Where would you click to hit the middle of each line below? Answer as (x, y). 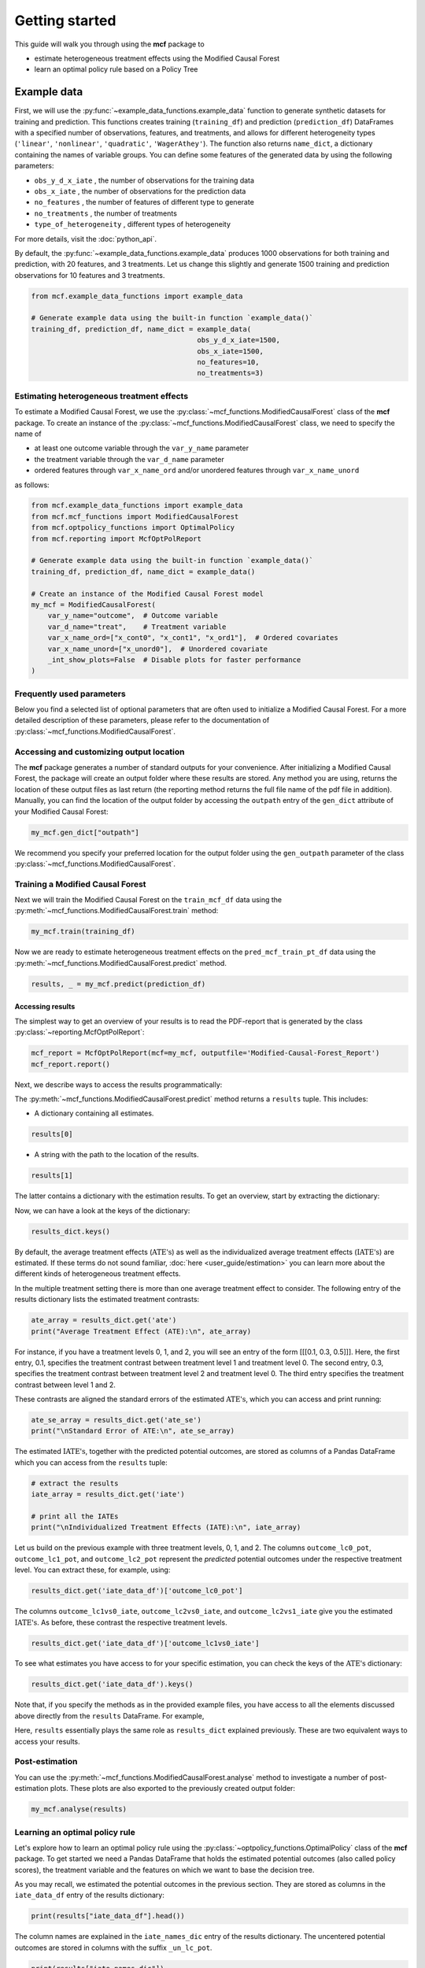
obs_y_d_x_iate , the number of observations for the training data (144, 180)
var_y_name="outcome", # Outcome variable (133, 616)
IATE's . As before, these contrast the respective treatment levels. (121, 1622)
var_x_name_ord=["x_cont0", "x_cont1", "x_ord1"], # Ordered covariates (193, 638)
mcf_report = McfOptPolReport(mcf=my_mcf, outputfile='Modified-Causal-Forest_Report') (205, 1053)
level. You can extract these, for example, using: (92, 1570)
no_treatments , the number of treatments (105, 213)
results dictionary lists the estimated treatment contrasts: (107, 1300)
